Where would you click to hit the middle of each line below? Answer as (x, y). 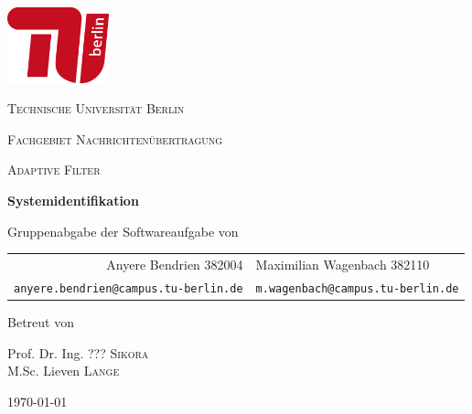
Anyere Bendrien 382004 (175, 264)
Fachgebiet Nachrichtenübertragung (115, 138)
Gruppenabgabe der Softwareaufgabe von (123, 231)
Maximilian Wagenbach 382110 (343, 264)
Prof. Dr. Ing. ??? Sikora (78, 352)
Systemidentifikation (73, 201)
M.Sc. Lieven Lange (64, 371)
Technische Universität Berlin (96, 108)
